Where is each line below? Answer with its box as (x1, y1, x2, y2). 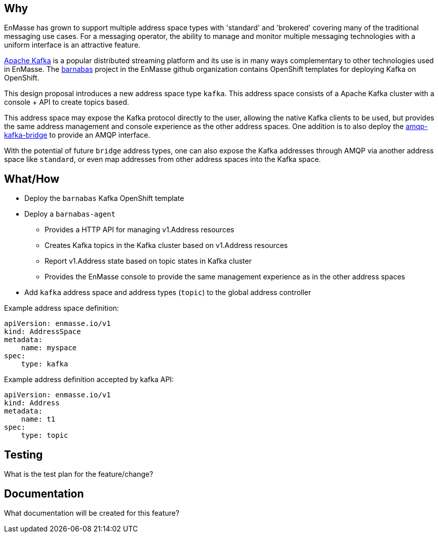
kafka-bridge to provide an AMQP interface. (4, 131, 150, 140)
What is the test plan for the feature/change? (4, 470, 153, 479)
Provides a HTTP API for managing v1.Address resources (45, 225, 234, 234)
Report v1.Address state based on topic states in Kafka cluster (45, 257, 252, 266)
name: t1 (21, 415, 56, 424)
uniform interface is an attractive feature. (4, 40, 141, 50)
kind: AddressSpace (4, 327, 81, 336)
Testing (4, 448, 43, 461)
